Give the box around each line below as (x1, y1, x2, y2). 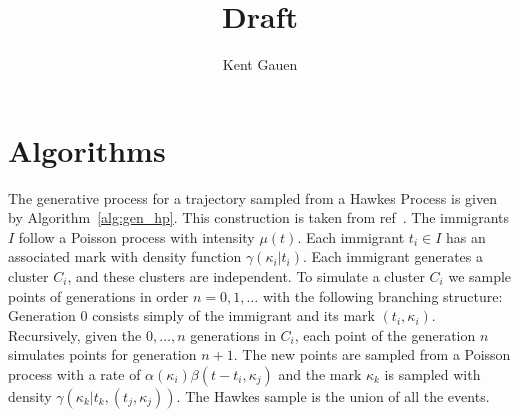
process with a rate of (8, 364, 141, 384)
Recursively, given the (8, 324, 142, 345)
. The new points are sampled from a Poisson (233, 344, 511, 365)
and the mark (278, 364, 362, 384)
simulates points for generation (8, 344, 197, 365)
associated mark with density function (8, 246, 242, 267)
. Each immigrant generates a (303, 246, 484, 267)
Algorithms (8, 129, 166, 170)
